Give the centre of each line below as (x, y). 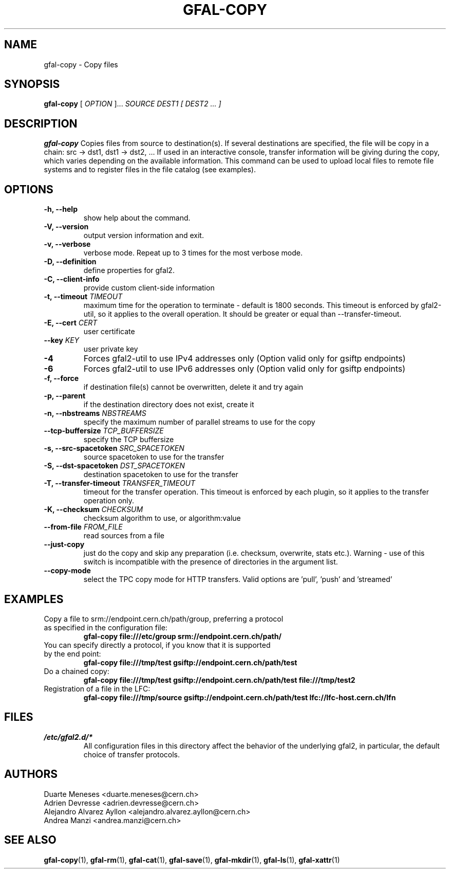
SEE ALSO (30, 840)
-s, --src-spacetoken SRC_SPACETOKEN (114, 448)
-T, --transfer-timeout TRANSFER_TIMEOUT (120, 483)
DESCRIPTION (41, 123)
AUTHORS (31, 774)
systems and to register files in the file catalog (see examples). (150, 170)
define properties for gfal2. (129, 270)
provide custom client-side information (149, 288)
